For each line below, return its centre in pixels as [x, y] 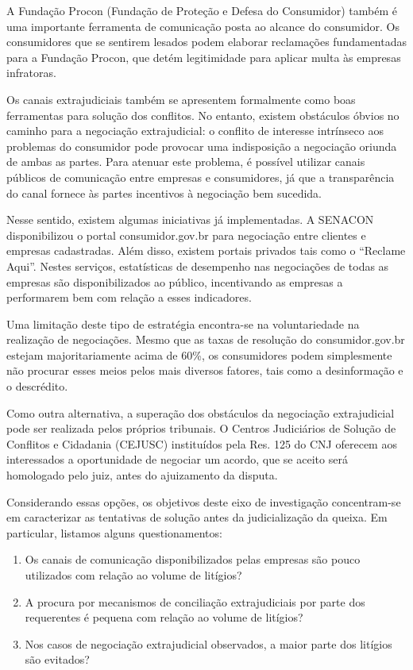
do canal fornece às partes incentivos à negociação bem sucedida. [164, 193]
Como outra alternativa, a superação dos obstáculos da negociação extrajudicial [201, 412]
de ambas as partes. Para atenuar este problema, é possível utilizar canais [186, 162]
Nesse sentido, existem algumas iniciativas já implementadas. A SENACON [190, 219]
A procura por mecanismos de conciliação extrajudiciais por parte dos [195, 601]
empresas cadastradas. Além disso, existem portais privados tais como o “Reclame [206, 250]
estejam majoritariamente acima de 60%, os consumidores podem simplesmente [199, 354]
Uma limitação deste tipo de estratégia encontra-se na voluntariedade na [183, 323]
